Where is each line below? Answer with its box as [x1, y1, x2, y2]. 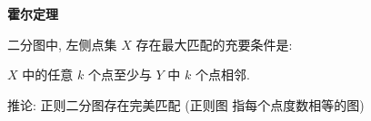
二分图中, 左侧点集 [7, 34, 117, 53]
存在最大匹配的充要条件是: [135, 34, 293, 53]
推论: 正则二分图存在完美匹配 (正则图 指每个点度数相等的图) [7, 95, 365, 114]
